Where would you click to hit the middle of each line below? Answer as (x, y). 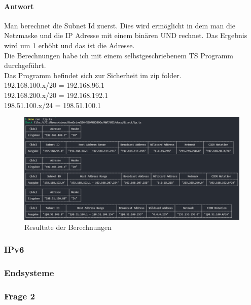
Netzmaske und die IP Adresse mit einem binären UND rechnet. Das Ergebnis (126, 35)
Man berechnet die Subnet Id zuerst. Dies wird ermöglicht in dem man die (120, 25)
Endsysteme (29, 273)
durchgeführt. (25, 65)
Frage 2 (20, 296)
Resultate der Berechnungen (68, 227)
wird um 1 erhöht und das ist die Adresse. (69, 45)
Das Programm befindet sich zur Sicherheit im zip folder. (93, 75)
